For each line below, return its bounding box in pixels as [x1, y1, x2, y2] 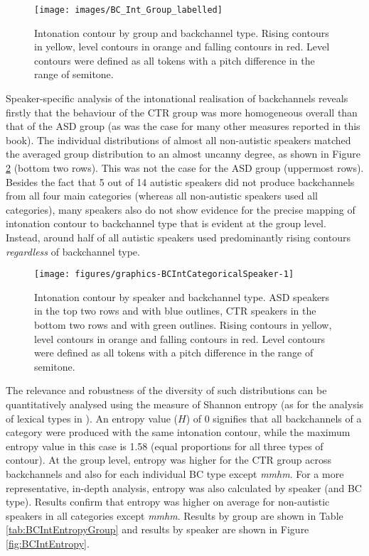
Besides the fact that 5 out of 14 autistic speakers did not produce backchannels [6, 174, 355, 189]
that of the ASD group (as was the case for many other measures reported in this [6, 119, 360, 133]
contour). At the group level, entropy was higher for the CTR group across [6, 452, 332, 467]
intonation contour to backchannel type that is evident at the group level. [6, 216, 326, 231]
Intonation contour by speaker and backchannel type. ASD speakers [34, 289, 330, 304]
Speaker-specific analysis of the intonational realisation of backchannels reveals [6, 91, 348, 106]
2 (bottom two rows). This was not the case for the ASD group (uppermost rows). [6, 160, 364, 175]
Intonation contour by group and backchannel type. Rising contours [34, 25, 329, 40]
